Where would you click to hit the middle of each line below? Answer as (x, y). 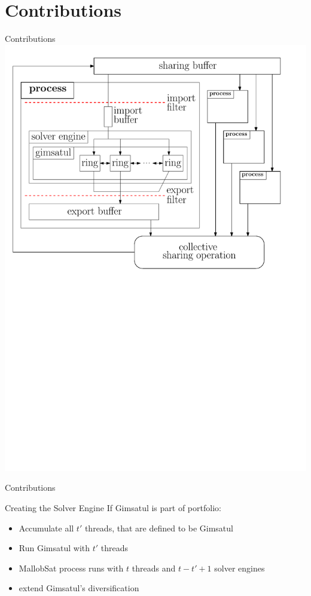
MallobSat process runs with (71, 568)
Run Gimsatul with (54, 548)
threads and (154, 568)
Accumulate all (46, 528)
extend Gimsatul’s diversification (79, 588)
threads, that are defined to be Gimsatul (159, 528)
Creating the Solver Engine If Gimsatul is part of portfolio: (113, 508)
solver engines (240, 568)
